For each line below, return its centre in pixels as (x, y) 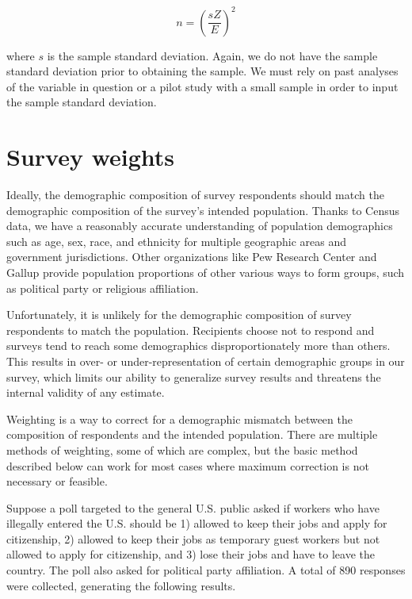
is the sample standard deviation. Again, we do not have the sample (212, 55)
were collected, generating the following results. (121, 585)
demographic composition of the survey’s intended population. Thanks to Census (203, 210)
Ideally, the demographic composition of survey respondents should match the (195, 194)
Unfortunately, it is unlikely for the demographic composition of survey (179, 315)
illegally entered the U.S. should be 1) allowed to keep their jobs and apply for (197, 523)
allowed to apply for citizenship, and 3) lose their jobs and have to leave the (191, 554)
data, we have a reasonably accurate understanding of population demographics (200, 226)
